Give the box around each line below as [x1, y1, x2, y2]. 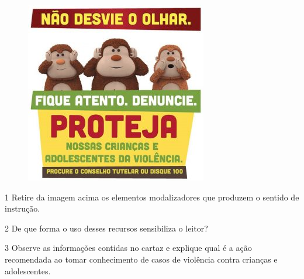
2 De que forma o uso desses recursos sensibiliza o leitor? [5, 222, 208, 234]
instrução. [5, 202, 40, 215]
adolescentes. [5, 264, 51, 277]
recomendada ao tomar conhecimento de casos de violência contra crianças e [5, 253, 278, 265]
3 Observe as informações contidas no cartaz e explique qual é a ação [5, 241, 252, 254]
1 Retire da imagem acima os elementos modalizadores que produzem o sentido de [5, 190, 299, 203]
